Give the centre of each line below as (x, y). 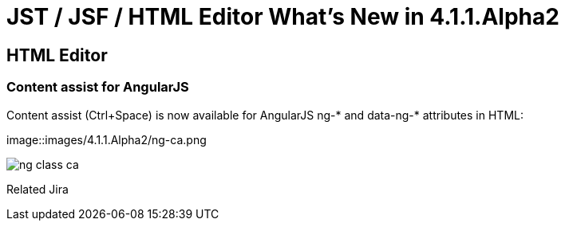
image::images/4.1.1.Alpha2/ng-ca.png (107, 139)
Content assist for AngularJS (98, 87)
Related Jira (38, 189)
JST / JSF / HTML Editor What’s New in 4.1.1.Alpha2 (283, 17)
